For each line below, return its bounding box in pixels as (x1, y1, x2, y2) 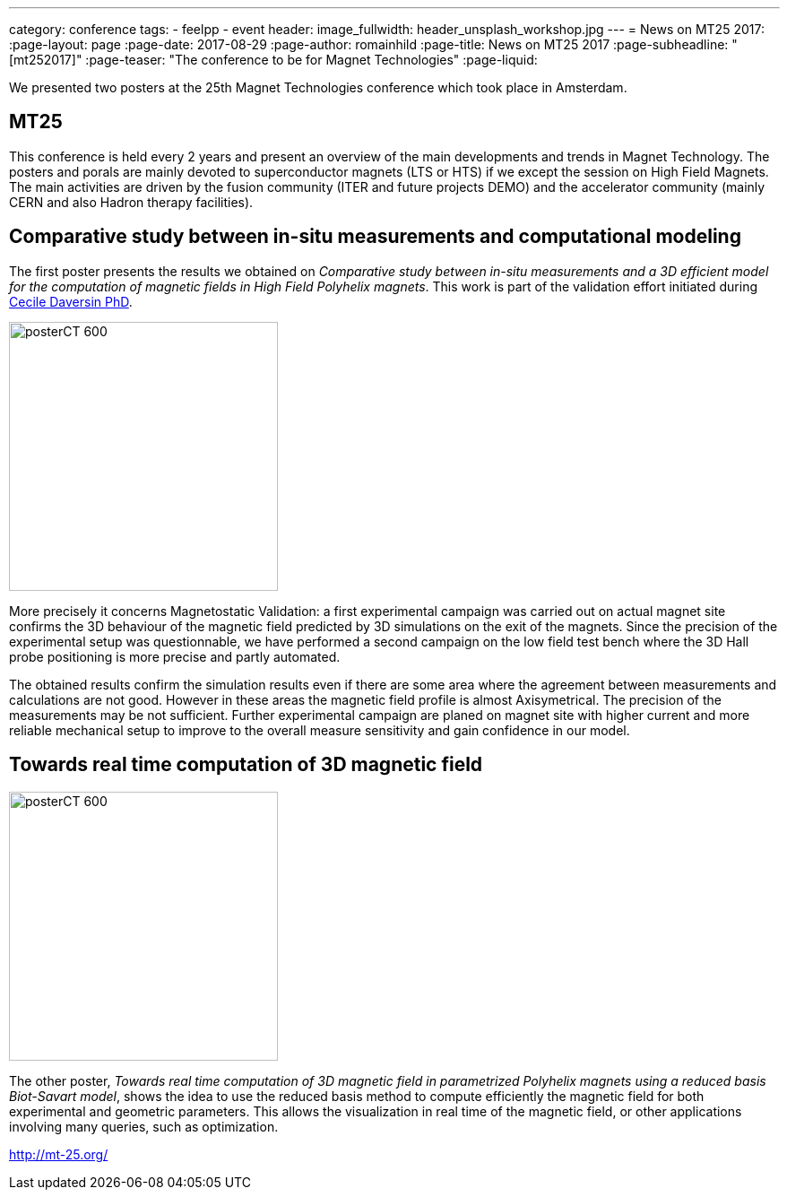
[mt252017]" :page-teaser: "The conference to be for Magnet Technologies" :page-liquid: (9, 52, 538, 67)
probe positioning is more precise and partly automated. (9, 648, 341, 664)
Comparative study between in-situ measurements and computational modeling (9, 225, 741, 248)
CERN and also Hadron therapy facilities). (9, 194, 254, 210)
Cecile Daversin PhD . (9, 293, 133, 309)
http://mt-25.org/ (9, 1146, 108, 1162)
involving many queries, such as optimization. (9, 1118, 279, 1134)
